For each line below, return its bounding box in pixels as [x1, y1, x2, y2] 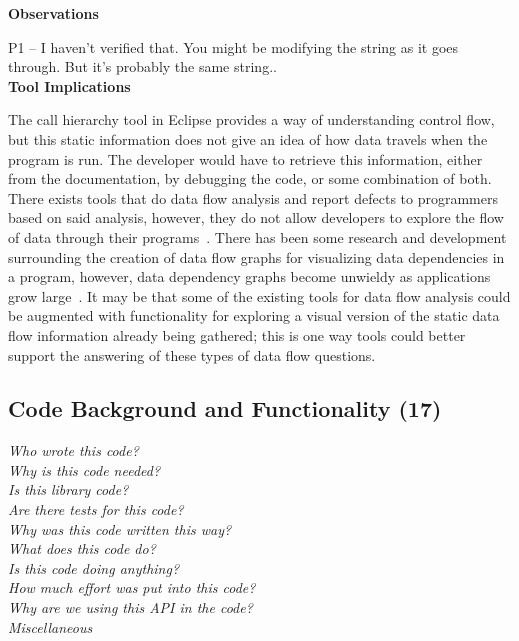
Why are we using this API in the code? [8, 597, 253, 618]
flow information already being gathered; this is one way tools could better [8, 324, 466, 345]
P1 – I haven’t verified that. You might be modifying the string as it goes [8, 36, 459, 57]
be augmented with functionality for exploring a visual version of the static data [8, 305, 500, 326]
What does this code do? [8, 538, 156, 559]
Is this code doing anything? [8, 557, 180, 578]
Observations [8, 3, 99, 23]
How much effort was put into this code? [8, 577, 256, 598]
